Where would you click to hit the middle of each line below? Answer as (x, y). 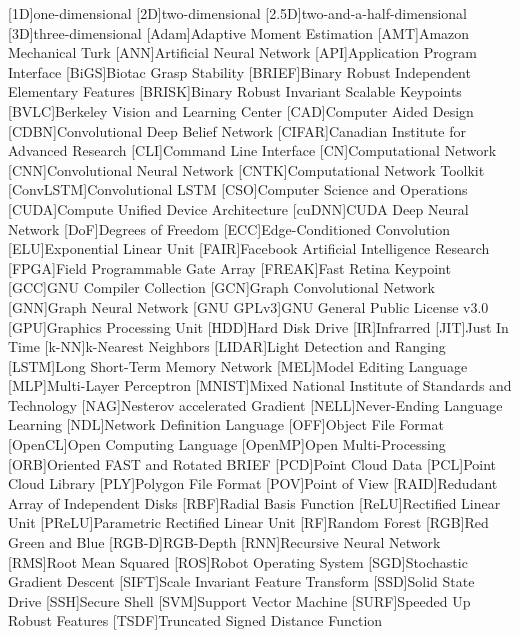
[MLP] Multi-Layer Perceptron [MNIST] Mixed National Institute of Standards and (260, 385)
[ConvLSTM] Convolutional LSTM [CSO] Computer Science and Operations (238, 189)
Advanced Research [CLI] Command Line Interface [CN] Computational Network (252, 150)
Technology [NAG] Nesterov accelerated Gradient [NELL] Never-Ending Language (255, 404)
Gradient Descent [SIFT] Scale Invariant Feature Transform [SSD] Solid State (241, 581)
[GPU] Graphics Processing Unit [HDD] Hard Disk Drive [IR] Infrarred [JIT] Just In (258, 326)
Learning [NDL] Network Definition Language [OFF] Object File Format (226, 424)
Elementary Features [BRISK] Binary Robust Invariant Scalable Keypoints (235, 91)
